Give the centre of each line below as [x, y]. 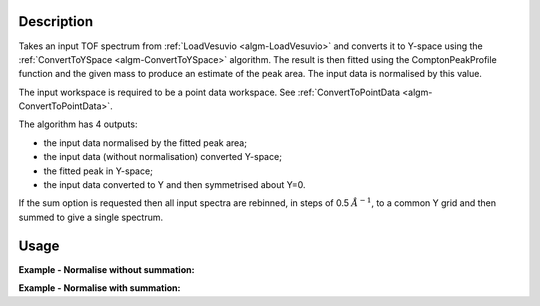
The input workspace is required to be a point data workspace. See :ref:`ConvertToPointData [209, 92]
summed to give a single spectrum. [91, 217]
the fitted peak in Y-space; [98, 171]
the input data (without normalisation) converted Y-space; [162, 157]
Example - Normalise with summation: [99, 288]
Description [56, 21]
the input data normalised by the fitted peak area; [145, 142]
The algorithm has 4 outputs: [78, 124]
